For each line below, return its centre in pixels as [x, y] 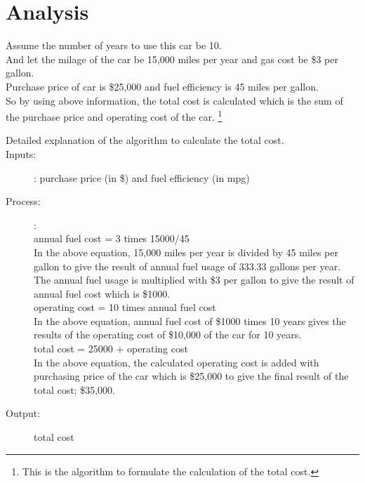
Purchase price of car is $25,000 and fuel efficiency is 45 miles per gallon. [162, 86]
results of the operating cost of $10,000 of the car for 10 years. [168, 335]
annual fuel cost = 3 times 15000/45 [112, 238]
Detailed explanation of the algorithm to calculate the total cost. [145, 140]
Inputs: [21, 153]
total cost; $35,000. [74, 389]
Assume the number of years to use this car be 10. [114, 45]
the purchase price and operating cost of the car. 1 [114, 115]
